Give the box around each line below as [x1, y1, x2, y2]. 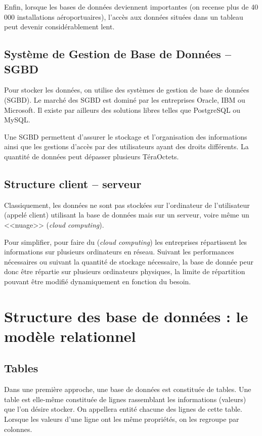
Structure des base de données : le [4, 306, 248, 326]
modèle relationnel [4, 325, 136, 346]
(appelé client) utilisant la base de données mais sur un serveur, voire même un [4, 209, 249, 220]
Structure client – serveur [4, 176, 142, 191]
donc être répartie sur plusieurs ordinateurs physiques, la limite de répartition [4, 266, 245, 277]
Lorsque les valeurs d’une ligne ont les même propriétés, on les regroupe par [4, 414, 239, 424]
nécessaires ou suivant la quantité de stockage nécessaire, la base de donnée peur [4, 256, 253, 267]
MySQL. [4, 114, 30, 125]
